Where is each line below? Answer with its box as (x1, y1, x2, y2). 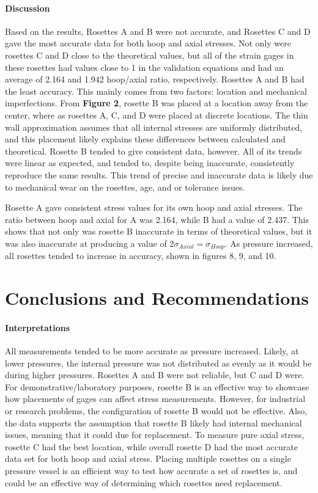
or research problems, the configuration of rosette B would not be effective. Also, (5, 404, 308, 417)
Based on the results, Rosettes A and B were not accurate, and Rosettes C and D (5, 24, 311, 37)
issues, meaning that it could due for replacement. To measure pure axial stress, (5, 428, 305, 441)
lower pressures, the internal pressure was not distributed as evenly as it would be (5, 356, 312, 369)
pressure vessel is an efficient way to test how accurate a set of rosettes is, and (5, 464, 298, 477)
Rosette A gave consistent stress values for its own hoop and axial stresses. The (5, 201, 303, 214)
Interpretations (5, 321, 70, 334)
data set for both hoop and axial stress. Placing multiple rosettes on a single (5, 452, 291, 465)
